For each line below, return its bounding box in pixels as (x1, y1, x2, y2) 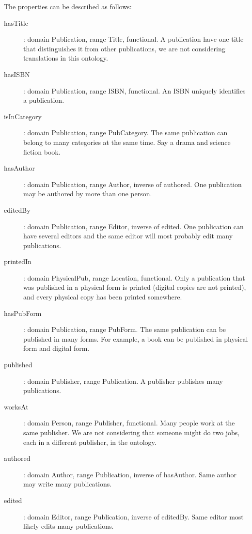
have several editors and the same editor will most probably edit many (23, 231, 233, 241)
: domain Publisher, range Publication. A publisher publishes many (23, 376, 223, 386)
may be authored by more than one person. (23, 188, 152, 199)
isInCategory (4, 111, 42, 121)
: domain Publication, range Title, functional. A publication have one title (23, 34, 244, 44)
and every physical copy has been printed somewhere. (23, 292, 182, 302)
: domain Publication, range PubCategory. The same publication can (23, 127, 228, 138)
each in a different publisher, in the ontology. (23, 437, 157, 447)
